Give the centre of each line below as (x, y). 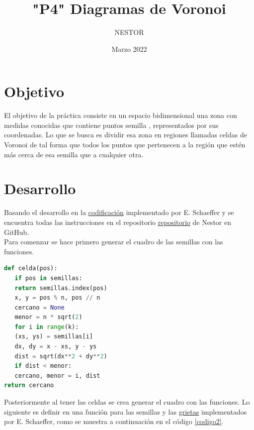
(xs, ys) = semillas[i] (54, 337)
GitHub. (17, 232)
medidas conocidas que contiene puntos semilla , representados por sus (111, 125)
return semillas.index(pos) (61, 288)
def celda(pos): (31, 269)
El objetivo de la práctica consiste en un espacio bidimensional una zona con (121, 115)
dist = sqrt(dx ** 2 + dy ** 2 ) (61, 356)
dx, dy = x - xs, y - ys (56, 347)
